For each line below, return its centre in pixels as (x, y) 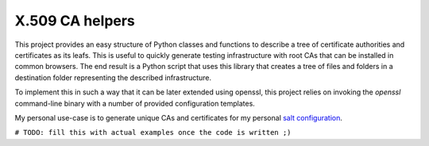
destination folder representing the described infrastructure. (113, 77)
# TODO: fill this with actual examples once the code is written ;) (153, 133)
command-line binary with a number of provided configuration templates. (135, 103)
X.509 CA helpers (75, 21)
